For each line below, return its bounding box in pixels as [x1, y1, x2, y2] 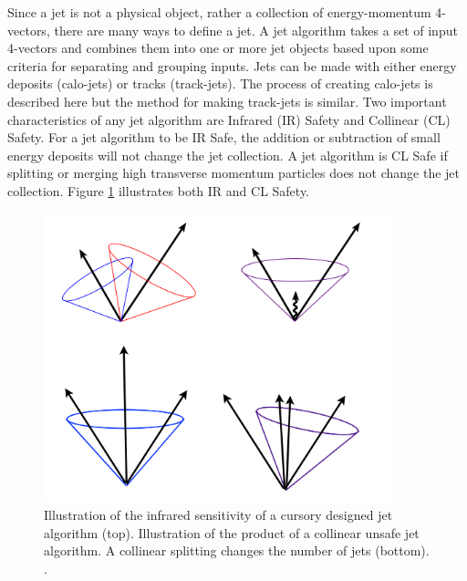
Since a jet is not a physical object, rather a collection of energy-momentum [7, 3, 431, 21]
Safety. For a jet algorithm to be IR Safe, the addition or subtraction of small [7, 128, 441, 147]
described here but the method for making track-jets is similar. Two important [7, 91, 447, 110]
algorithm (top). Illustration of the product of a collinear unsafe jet [44, 523, 420, 542]
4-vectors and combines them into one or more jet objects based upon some [7, 38, 429, 57]
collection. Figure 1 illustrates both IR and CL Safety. [7, 181, 310, 200]
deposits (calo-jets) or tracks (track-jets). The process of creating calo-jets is [7, 74, 433, 93]
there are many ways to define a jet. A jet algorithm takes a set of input [54, 20, 458, 39]
